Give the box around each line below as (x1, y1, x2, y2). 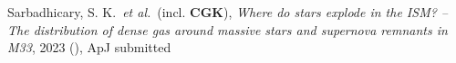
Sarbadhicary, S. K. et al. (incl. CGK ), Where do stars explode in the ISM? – (7, 3, 449, 21)
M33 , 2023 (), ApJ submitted (7, 38, 171, 57)
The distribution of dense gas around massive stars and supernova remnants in (7, 20, 448, 39)
